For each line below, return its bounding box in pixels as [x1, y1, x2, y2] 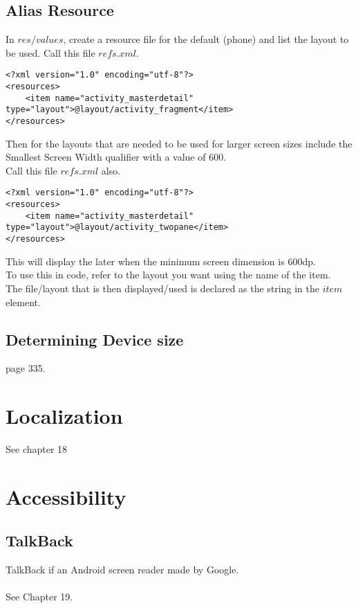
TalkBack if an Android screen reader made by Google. [6, 562, 239, 577]
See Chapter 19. [6, 589, 73, 604]
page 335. [6, 361, 46, 375]
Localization [6, 402, 123, 430]
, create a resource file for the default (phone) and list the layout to [63, 32, 349, 46]
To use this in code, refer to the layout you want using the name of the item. [6, 267, 331, 282]
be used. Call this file [6, 45, 95, 60]
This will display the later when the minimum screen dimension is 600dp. [6, 253, 316, 268]
